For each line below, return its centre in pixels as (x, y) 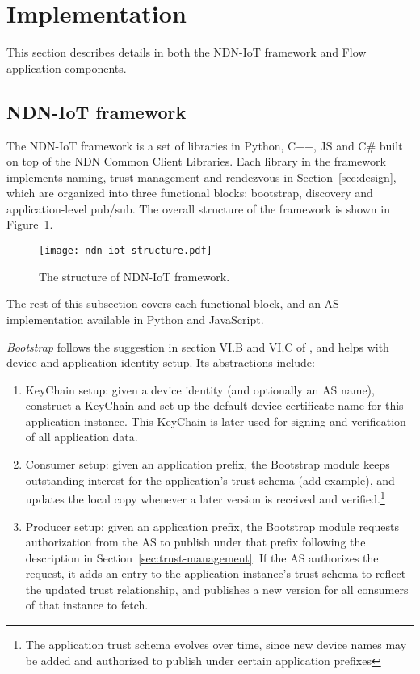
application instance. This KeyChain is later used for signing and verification (216, 421)
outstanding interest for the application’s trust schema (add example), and (210, 480)
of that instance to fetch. (87, 605)
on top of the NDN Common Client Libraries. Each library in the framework (196, 161)
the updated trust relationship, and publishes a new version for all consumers (217, 589)
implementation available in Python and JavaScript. (135, 319)
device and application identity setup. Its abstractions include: (161, 362)
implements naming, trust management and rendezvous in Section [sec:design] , (202, 177)
